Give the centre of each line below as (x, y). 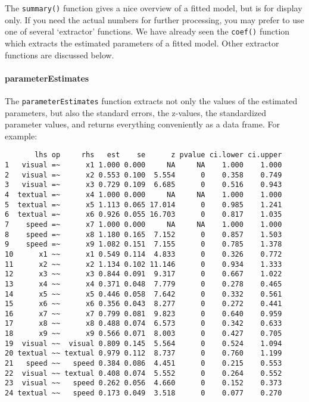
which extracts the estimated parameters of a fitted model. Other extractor (142, 43)
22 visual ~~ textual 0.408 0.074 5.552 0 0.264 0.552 (143, 373)
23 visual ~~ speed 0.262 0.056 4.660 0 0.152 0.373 (143, 383)
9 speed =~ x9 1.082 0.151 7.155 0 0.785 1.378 (143, 244)
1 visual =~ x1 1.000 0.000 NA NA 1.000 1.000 (143, 165)
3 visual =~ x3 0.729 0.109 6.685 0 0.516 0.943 (143, 185)
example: (21, 135)
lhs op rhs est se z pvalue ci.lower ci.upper (158, 155)
